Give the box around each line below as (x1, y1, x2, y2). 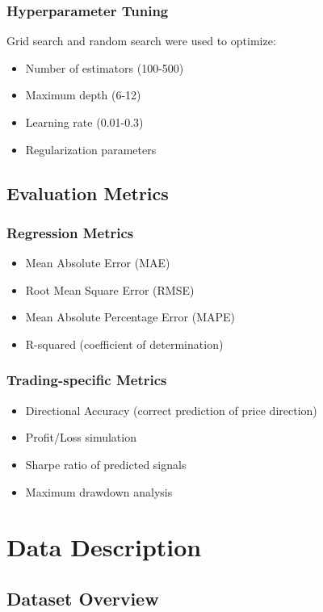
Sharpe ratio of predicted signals (25, 455, 187, 472)
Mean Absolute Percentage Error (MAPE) (25, 308, 236, 325)
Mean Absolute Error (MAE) (25, 254, 170, 271)
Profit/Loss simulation (25, 429, 136, 446)
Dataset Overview (6, 585, 159, 610)
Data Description (6, 530, 202, 564)
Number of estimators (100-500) (25, 59, 184, 76)
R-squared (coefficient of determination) (25, 335, 224, 352)
